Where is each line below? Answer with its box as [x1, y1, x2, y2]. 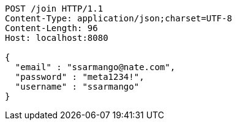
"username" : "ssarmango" [15, 82, 140, 91]
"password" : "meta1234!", [15, 72, 145, 82]
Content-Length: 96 [5, 23, 98, 33]
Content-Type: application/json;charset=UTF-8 [5, 13, 232, 23]
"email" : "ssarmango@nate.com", [15, 62, 176, 72]
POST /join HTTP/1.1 [5, 4, 103, 13]
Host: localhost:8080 [5, 33, 108, 43]
